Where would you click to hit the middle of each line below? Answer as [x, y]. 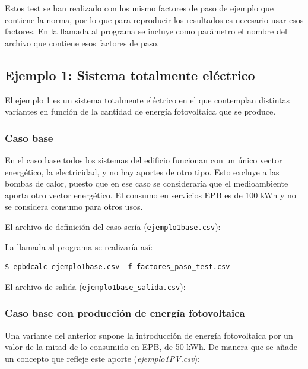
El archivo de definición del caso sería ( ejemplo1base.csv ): [113, 226]
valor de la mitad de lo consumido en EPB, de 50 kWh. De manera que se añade [151, 347]
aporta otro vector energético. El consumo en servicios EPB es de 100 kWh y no [150, 195]
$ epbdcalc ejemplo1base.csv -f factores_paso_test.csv [118, 267]
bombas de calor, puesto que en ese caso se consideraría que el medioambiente [147, 183]
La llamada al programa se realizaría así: [79, 246]
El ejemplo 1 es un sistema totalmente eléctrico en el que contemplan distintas [147, 100]
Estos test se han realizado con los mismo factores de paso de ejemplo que [139, 8]
